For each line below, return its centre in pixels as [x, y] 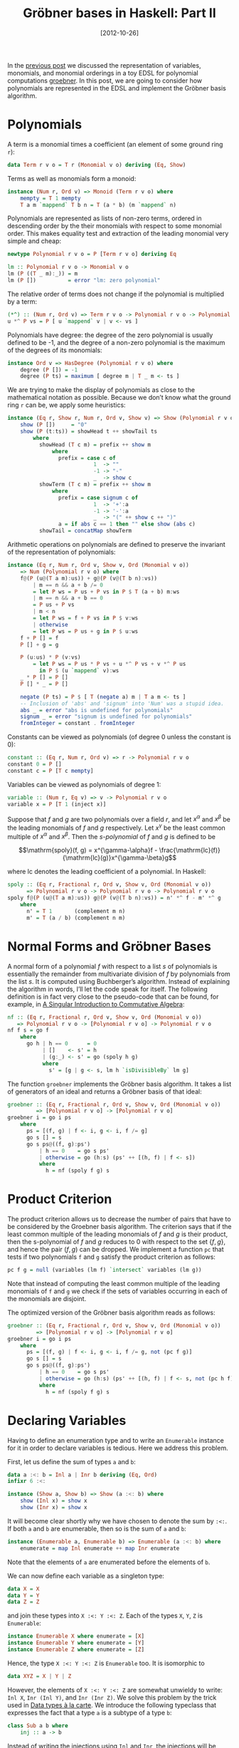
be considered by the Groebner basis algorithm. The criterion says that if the [119, 1227]
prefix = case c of [87, 458]
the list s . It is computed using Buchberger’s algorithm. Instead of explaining [118, 981]
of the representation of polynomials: [62, 552]
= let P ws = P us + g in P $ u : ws [86, 631]
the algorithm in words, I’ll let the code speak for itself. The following [107, 989]
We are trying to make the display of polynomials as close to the [101, 390]
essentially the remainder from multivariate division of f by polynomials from [119, 974]
